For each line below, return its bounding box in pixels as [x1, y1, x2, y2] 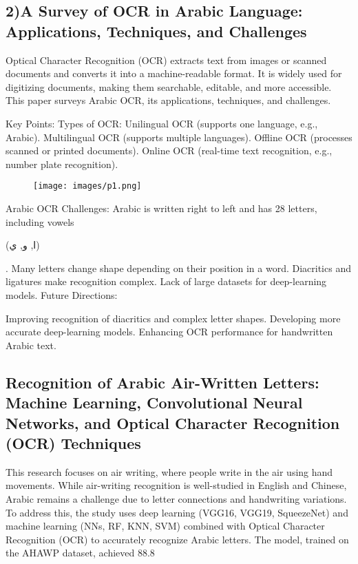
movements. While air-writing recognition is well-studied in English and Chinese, [6, 478, 347, 492]
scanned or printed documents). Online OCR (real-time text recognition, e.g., [6, 143, 333, 158]
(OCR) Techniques [6, 432, 141, 453]
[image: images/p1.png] [33, 181, 142, 191]
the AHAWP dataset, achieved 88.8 [6, 545, 155, 560]
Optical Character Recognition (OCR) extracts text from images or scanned [6, 52, 327, 67]
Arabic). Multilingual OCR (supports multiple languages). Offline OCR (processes [6, 129, 352, 144]
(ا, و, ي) [6, 238, 40, 252]
